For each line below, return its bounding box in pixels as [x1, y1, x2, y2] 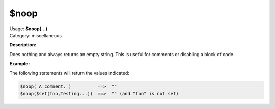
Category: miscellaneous [9, 32, 62, 38]
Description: [9, 42, 37, 48]
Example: [9, 61, 30, 67]
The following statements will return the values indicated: [9, 70, 130, 76]
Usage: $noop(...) [9, 25, 48, 32]
